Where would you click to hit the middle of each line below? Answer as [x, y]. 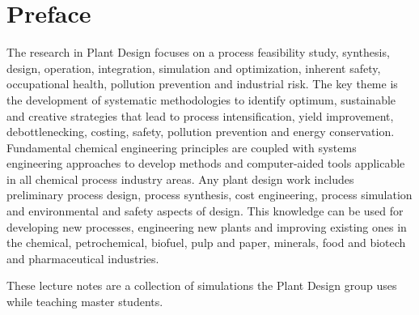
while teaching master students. [85, 302]
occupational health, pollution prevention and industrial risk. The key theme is [202, 84]
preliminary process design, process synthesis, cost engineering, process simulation [209, 195]
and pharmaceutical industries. [83, 258]
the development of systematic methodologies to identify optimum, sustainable [201, 99]
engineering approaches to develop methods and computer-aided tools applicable [206, 163]
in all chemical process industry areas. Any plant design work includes [180, 179]
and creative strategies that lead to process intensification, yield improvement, [200, 115]
